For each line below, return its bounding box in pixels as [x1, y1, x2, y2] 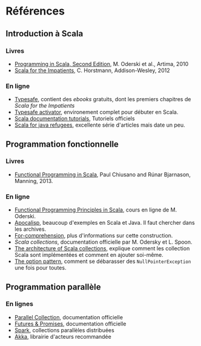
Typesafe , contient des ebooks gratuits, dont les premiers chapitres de [14, 96, 191, 103]
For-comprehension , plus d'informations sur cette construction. [14, 232, 173, 239]
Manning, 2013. [14, 177, 53, 184]
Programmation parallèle [5, 282, 101, 292]
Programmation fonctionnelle [5, 139, 119, 149]
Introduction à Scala [5, 28, 84, 39]
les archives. [14, 225, 47, 233]
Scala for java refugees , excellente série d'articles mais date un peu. [14, 121, 185, 128]
